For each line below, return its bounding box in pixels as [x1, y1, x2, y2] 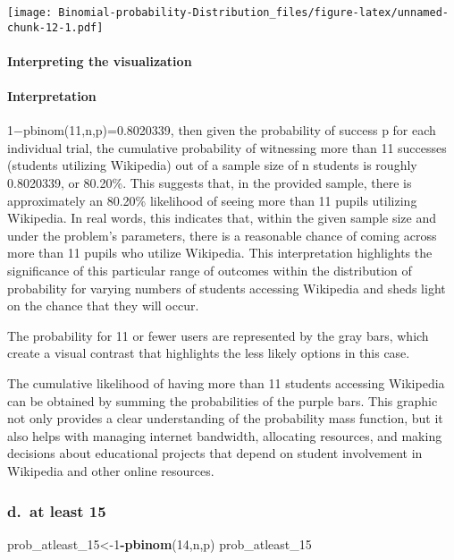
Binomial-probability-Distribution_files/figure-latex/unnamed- [58, 6, 449, 19]
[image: [7, 6, 53, 19]
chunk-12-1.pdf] [7, 21, 104, 34]
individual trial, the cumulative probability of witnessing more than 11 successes [7, 138, 447, 157]
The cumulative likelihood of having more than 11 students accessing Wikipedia [7, 374, 445, 393]
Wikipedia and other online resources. [7, 461, 214, 479]
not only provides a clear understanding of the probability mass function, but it [7, 409, 443, 428]
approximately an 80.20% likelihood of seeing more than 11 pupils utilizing [7, 191, 417, 209]
